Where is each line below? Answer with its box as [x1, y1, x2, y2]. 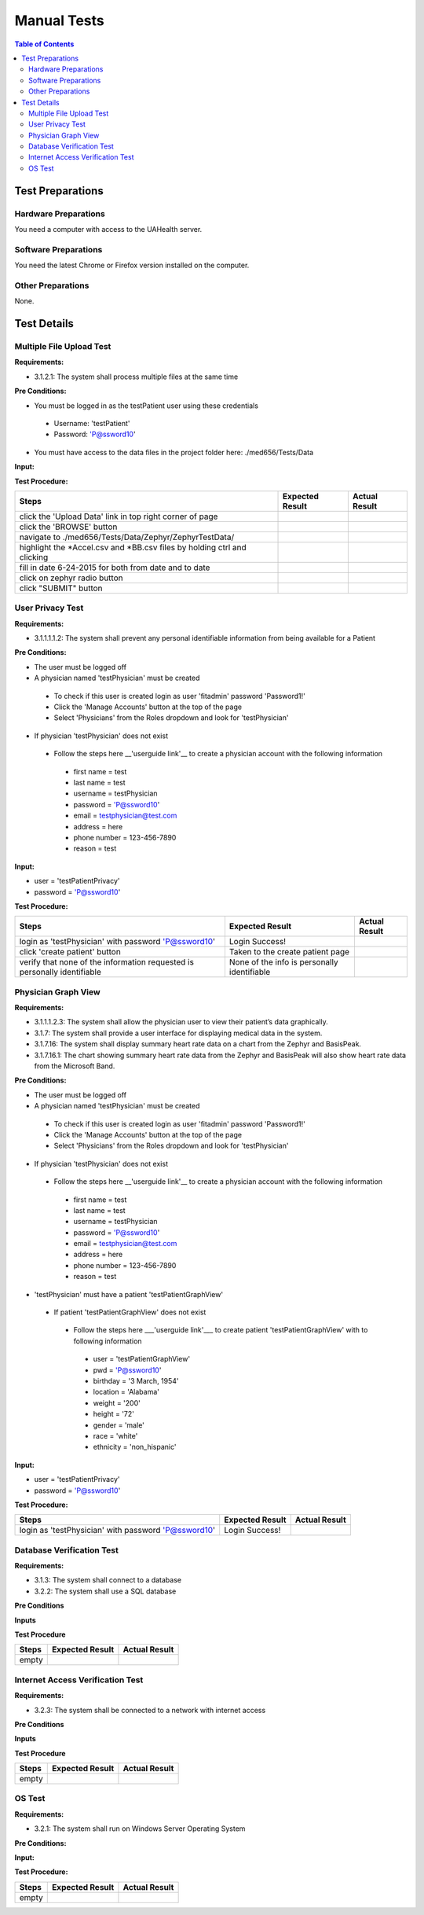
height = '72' [93, 1410, 135, 1419]
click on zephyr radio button [19, 572, 123, 583]
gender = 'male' [93, 1420, 145, 1430]
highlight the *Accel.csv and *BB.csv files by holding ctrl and [19, 542, 247, 553]
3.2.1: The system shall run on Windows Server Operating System [34, 1824, 246, 1833]
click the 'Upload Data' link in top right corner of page [19, 511, 218, 522]
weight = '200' [93, 1398, 141, 1407]
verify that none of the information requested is [19, 957, 194, 968]
